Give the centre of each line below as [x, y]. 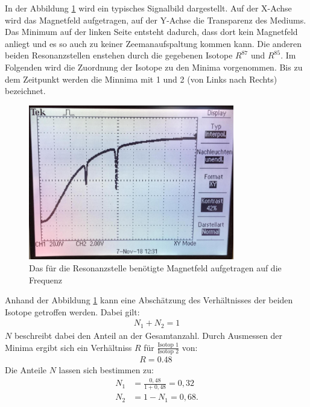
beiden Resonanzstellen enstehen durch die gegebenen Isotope [119, 55]
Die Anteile [26, 370]
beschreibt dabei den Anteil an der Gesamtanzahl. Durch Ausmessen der [148, 335]
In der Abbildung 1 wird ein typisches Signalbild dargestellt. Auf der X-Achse [148, 8]
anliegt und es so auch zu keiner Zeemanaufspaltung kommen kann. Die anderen [153, 43]
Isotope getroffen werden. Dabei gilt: [72, 311]
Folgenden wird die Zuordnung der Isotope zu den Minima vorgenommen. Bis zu [154, 67]
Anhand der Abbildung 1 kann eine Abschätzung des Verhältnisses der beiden [149, 300]
